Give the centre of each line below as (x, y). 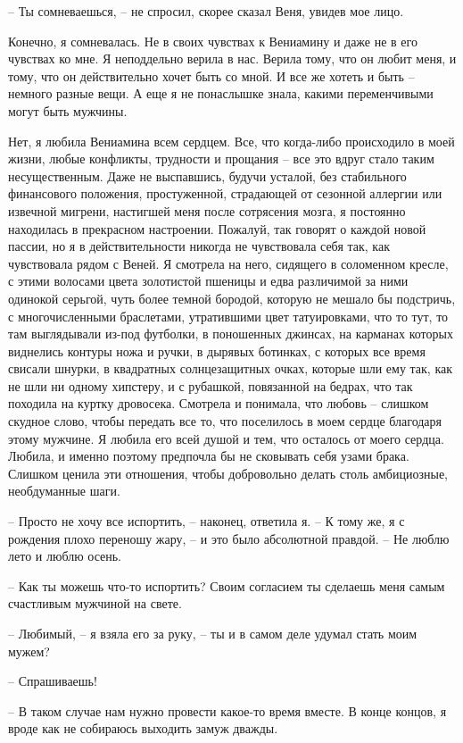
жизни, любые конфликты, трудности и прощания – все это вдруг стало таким (221, 159)
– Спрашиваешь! (53, 681)
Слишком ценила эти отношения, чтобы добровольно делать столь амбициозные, (228, 473)
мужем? (29, 651)
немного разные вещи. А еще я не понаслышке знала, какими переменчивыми (221, 93)
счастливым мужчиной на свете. (95, 603)
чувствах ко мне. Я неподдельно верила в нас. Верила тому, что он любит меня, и (232, 58)
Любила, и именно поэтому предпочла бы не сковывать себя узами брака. (209, 456)
